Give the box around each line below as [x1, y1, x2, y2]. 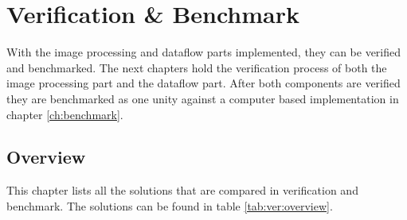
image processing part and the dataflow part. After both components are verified [6, 75, 401, 91]
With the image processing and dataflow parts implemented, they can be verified [6, 44, 401, 60]
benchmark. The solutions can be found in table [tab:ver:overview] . [6, 197, 333, 214]
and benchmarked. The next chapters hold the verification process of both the [6, 59, 387, 75]
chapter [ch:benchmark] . [6, 106, 123, 122]
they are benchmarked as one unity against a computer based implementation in [6, 90, 399, 106]
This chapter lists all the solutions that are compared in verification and [6, 182, 358, 199]
